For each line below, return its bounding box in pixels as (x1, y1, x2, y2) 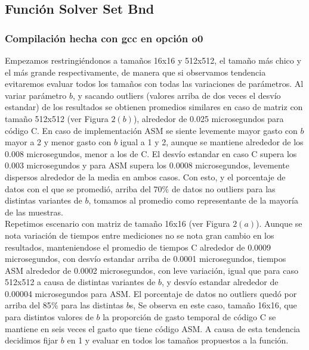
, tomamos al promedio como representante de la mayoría (88, 194, 298, 207)
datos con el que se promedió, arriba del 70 (5, 182, 162, 195)
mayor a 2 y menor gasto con (5, 136, 112, 148)
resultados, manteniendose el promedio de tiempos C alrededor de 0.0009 (5, 240, 271, 253)
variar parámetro (5, 89, 67, 101)
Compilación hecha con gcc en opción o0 (5, 30, 203, 45)
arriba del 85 (5, 299, 51, 311)
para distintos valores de (5, 311, 94, 323)
